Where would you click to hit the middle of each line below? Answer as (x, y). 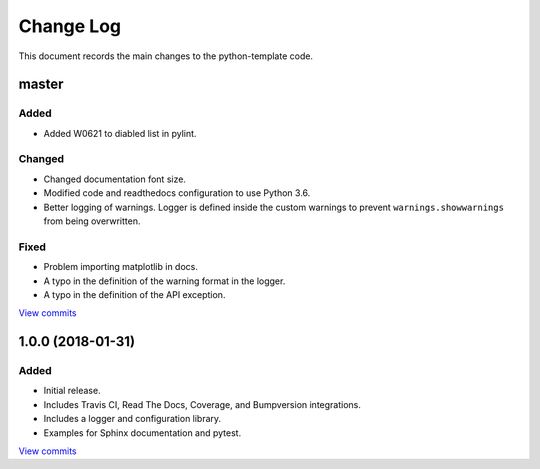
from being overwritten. (92, 221)
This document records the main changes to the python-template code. (166, 56)
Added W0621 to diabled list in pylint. (120, 133)
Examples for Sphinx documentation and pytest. (142, 432)
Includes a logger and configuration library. (132, 419)
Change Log (70, 26)
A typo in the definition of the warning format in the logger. (164, 281)
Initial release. (72, 391)
